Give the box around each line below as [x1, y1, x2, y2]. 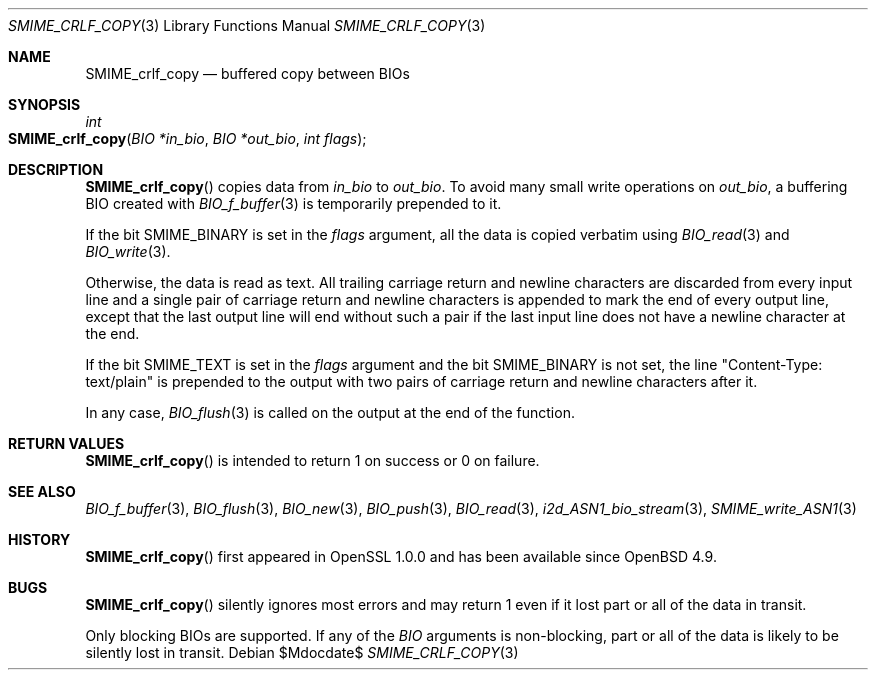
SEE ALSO [8, 483, 76, 500]
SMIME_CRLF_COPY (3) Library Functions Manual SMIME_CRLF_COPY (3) [8, 17, 486, 34]
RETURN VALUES [8, 435, 125, 452]
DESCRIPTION [8, 161, 104, 178]
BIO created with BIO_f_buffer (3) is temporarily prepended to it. [85, 195, 502, 212]
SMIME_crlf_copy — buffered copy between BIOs [85, 65, 410, 82]
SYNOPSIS [8, 96, 81, 113]
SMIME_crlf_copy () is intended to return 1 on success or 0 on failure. [85, 452, 540, 469]
